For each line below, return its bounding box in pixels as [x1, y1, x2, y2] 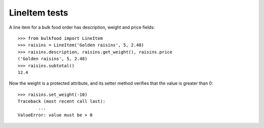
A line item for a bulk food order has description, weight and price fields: [9, 24, 155, 30]
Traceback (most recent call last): [18, 99, 106, 104]
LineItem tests [9, 7, 68, 18]
